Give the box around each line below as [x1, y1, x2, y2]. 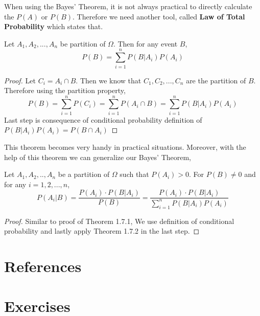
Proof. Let [4, 75, 36, 85]
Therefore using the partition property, [4, 85, 126, 96]
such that [120, 169, 149, 179]
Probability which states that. [4, 21, 103, 32]
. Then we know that [76, 75, 141, 85]
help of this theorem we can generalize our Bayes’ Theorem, [4, 151, 192, 162]
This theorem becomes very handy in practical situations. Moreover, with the [4, 142, 246, 152]
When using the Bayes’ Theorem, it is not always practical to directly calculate [4, 1, 252, 11]
